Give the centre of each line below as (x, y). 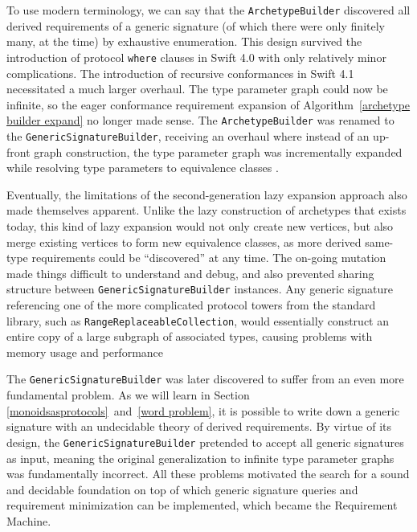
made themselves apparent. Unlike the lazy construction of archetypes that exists (206, 210)
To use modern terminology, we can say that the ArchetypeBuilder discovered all (208, 10)
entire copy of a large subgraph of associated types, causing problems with (190, 336)
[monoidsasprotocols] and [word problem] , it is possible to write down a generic (203, 410)
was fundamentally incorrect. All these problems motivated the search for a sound (208, 474)
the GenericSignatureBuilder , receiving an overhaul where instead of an (188, 135)
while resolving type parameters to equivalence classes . (143, 168)
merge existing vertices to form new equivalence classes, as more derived (184, 241)
